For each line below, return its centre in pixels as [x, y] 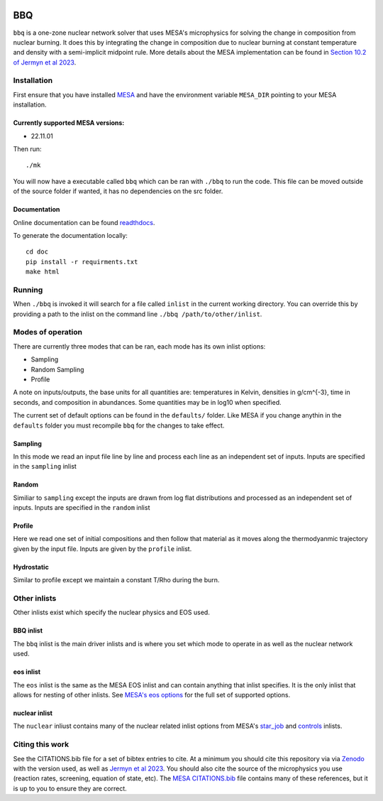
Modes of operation [48, 332]
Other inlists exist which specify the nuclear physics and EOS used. [112, 612]
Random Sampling [57, 369]
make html [43, 272]
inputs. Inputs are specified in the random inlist [82, 508]
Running [28, 290]
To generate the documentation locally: [70, 235]
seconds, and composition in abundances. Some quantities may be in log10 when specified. [147, 402]
